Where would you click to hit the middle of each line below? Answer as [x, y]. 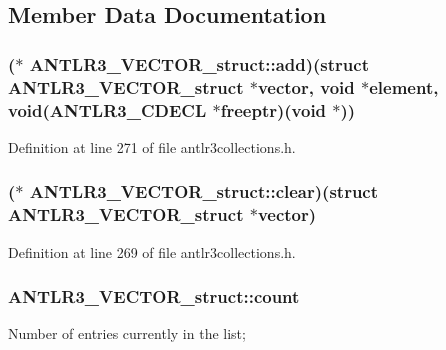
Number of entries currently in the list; [127, 333]
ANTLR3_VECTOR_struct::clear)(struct [204, 191]
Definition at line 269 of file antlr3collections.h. [152, 251]
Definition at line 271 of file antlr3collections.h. [152, 146]
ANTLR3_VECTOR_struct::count [154, 296]
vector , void [306, 86]
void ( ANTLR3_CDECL [107, 109]
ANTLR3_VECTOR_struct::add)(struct [199, 63]
